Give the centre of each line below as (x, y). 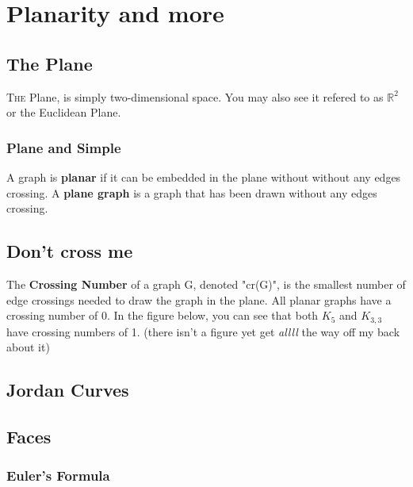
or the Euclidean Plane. (64, 112)
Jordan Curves (68, 390)
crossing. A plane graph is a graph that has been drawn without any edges (192, 192)
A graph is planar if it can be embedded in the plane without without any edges (204, 176)
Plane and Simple (64, 147)
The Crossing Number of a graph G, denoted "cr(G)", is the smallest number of (206, 284)
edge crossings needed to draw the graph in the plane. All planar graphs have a (199, 299)
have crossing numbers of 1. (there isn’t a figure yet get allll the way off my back (203, 331)
